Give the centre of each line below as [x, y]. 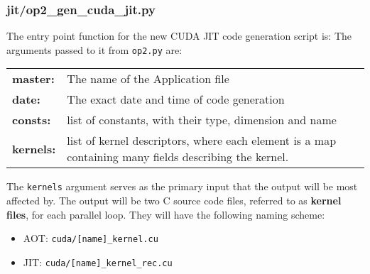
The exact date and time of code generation [176, 99]
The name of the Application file [148, 79]
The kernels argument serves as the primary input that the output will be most [182, 186]
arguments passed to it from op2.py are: [94, 49]
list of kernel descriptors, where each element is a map [202, 141]
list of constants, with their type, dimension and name [202, 120]
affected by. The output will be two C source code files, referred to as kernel [174, 201]
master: [33, 79]
